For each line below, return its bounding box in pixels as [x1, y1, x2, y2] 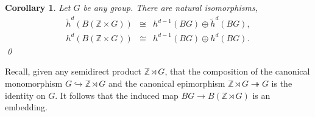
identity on [5, 89, 46, 101]
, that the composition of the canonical [165, 65, 310, 78]
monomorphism [5, 77, 63, 90]
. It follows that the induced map [55, 89, 179, 101]
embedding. [5, 101, 48, 113]
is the [271, 77, 292, 90]
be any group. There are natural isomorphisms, [83, 1, 258, 13]
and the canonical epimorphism [108, 77, 225, 90]
